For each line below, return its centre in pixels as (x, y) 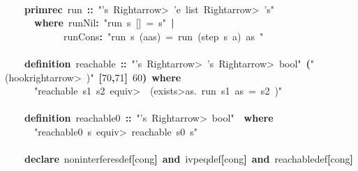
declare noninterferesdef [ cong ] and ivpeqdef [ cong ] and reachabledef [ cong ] (189, 159)
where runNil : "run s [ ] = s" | (104, 23)
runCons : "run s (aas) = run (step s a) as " (164, 36)
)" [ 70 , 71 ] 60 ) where (134, 77)
